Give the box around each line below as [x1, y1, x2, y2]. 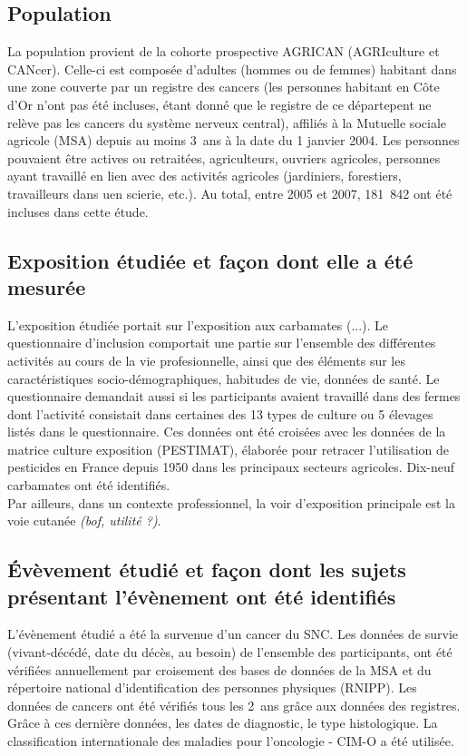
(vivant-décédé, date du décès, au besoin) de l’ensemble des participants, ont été [7, 643, 452, 662]
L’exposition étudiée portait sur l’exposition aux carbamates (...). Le [7, 315, 389, 334]
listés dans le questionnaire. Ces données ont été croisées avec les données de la [7, 422, 446, 441]
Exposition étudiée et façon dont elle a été [7, 246, 413, 274]
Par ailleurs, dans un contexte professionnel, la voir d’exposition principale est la [7, 493, 456, 512]
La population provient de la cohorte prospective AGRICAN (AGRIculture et [7, 42, 440, 61]
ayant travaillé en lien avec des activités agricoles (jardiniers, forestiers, [7, 166, 402, 185]
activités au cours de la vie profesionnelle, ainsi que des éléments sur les [7, 350, 405, 369]
